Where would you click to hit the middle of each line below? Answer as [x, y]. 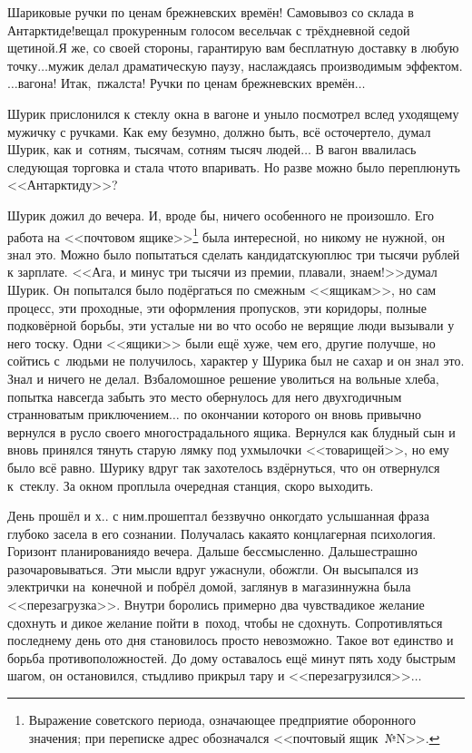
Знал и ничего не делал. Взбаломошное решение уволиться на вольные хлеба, [223, 378]
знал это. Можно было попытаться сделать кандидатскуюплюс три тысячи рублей [234, 254]
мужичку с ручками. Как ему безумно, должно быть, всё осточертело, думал [219, 131]
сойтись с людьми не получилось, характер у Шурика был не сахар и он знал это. [236, 361]
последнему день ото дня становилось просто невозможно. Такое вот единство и [231, 640]
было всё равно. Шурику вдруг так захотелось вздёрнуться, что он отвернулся [224, 467]
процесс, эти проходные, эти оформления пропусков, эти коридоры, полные [217, 307]
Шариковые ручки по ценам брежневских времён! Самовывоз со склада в [211, 12]
